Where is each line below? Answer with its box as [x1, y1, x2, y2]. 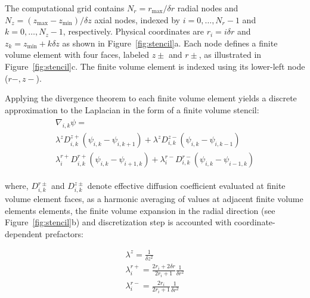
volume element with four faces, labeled [5, 48, 149, 61]
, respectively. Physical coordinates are [63, 25, 204, 38]
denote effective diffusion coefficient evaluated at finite [87, 179, 286, 192]
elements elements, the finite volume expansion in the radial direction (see [5, 204, 275, 216]
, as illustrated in [199, 48, 262, 61]
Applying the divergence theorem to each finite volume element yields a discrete [5, 92, 297, 104]
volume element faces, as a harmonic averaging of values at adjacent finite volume [5, 193, 303, 204]
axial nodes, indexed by [94, 13, 181, 26]
